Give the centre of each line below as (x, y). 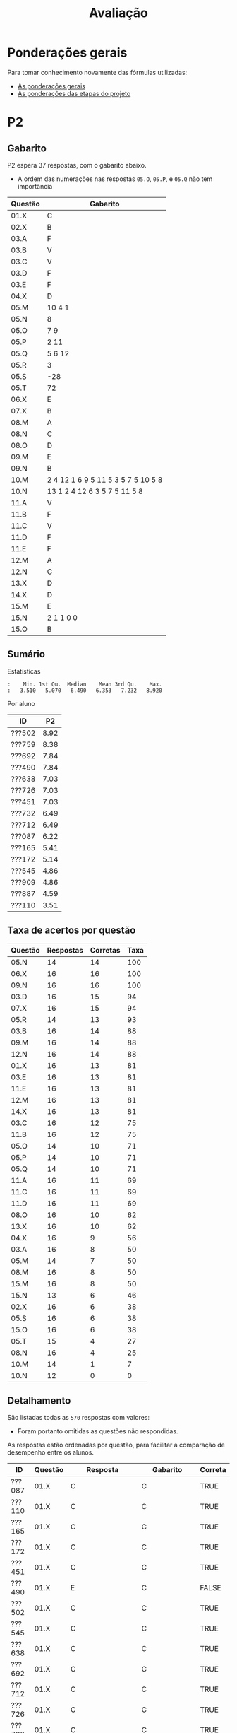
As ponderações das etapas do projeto (74, 93)
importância (35, 186)
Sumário (26, 654)
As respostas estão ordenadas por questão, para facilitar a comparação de (116, 1445)
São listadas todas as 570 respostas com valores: (79, 1418)
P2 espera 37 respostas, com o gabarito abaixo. (77, 165)
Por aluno (21, 703)
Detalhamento (39, 1400)
